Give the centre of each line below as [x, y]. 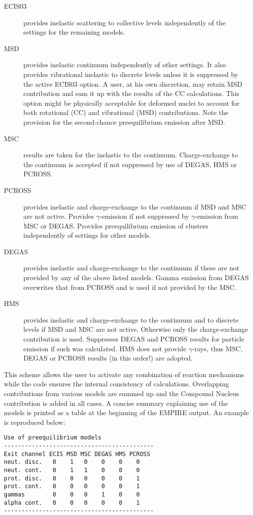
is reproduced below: [35, 422]
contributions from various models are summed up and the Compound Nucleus [122, 393]
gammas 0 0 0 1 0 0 [72, 494]
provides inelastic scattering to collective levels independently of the [125, 22]
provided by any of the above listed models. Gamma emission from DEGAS [136, 277]
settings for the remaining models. [74, 32]
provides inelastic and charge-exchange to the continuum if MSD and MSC [135, 206]
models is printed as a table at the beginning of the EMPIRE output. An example [126, 412]
